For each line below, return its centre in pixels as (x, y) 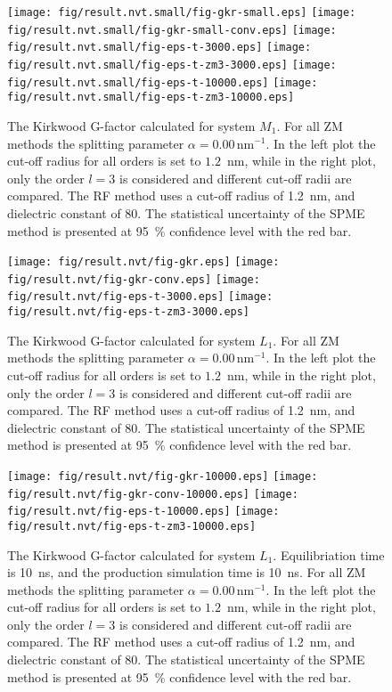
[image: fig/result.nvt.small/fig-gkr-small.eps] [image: (182, 12)
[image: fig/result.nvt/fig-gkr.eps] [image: (143, 262)
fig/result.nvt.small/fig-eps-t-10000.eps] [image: (163, 82)
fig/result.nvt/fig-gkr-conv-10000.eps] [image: (153, 494)
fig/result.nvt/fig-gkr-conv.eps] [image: (134, 279)
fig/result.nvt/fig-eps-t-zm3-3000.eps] (129, 312)
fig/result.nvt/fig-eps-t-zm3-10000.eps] (132, 526)
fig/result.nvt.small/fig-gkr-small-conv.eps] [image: (172, 30)
